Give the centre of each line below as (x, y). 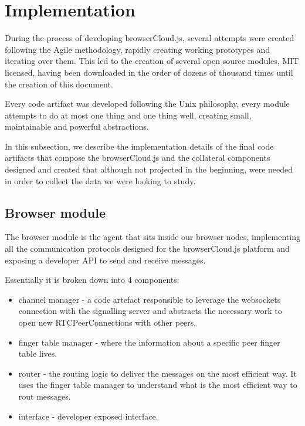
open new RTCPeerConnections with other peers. (107, 322)
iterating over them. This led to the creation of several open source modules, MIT (152, 61)
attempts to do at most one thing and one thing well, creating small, (128, 115)
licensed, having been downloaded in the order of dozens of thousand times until (149, 72)
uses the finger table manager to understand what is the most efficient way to (158, 385)
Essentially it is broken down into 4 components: (92, 280)
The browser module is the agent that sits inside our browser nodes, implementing (152, 237)
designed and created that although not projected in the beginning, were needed (149, 169)
